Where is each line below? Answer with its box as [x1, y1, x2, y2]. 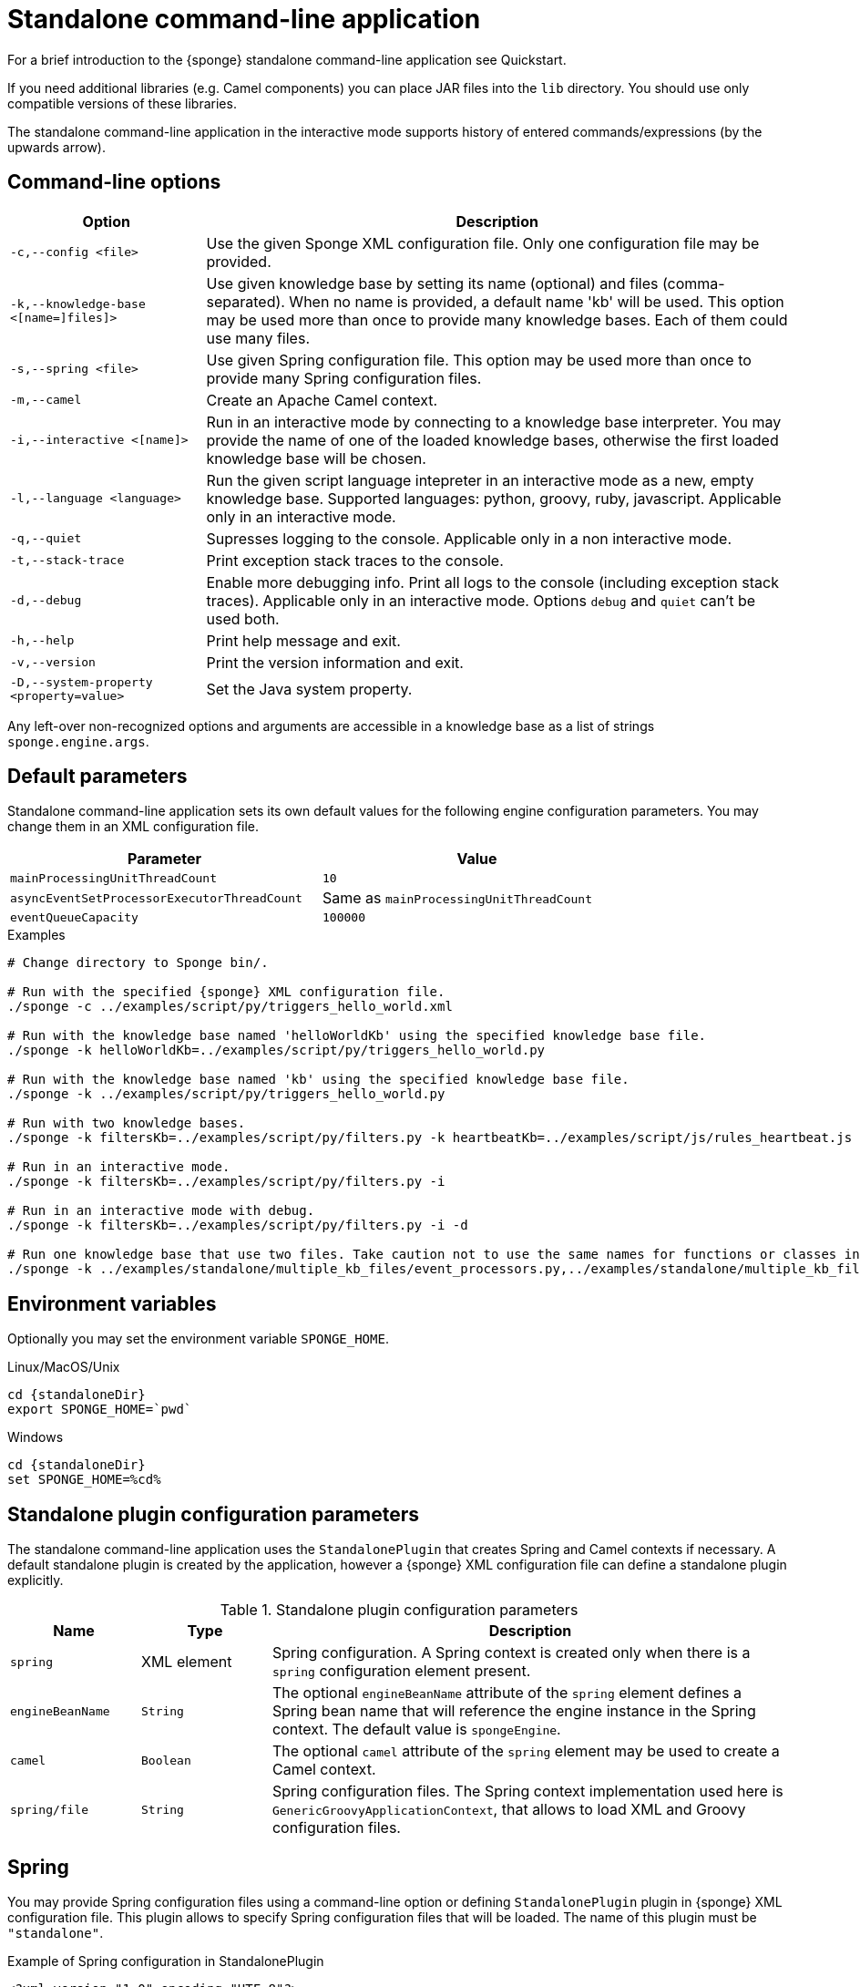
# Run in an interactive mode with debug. [7, 1203, 315, 1219]
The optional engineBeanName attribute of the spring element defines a [271, 1683, 742, 1703]
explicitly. [7, 1572, 64, 1589]
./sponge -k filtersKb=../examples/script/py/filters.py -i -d [7, 1218, 468, 1233]
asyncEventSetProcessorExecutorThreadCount [10, 891, 302, 905]
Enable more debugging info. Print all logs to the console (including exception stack [206, 572, 779, 592]
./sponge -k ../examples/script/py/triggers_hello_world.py [7, 1086, 445, 1102]
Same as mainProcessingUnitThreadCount [322, 889, 593, 908]
